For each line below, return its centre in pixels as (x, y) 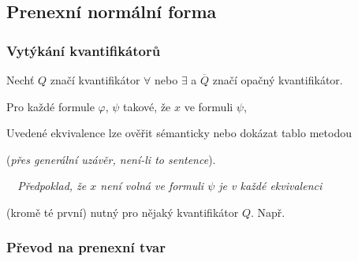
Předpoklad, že (52, 186)
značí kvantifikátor (95, 80)
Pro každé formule (50, 106)
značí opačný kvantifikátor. (278, 80)
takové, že (147, 106)
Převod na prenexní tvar (86, 247)
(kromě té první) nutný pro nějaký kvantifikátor (123, 212)
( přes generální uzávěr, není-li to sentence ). (111, 159)
